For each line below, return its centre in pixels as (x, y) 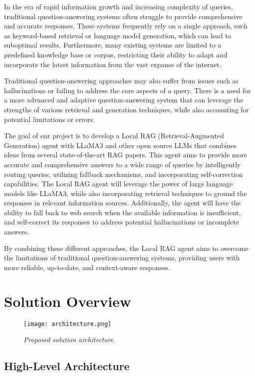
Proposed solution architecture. (70, 339)
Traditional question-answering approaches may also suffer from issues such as (121, 81)
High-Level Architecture (67, 366)
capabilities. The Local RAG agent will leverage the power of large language (118, 184)
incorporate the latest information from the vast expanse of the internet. (113, 64)
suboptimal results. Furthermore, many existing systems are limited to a (113, 45)
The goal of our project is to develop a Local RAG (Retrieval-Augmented (114, 136)
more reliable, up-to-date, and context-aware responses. (87, 267)
